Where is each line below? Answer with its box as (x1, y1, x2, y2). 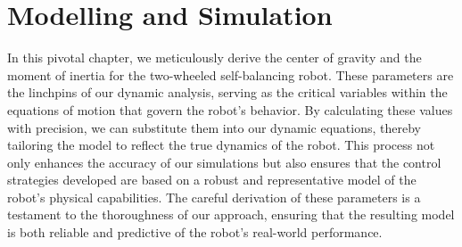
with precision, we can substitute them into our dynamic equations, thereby (7, 118, 421, 136)
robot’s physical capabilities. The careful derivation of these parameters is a (7, 187, 421, 206)
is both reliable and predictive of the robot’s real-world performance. (7, 223, 383, 242)
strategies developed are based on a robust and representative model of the (7, 170, 417, 189)
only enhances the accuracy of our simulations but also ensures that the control (7, 152, 441, 171)
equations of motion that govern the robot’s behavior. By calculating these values (7, 100, 453, 119)
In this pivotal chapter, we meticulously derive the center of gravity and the (7, 48, 422, 67)
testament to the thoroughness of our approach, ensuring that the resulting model (7, 205, 455, 224)
